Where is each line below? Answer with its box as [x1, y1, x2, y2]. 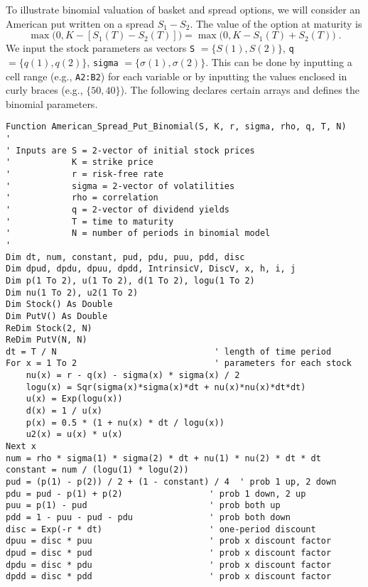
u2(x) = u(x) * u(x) [26, 429, 123, 440]
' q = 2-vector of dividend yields [6, 204, 229, 215]
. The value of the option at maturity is [190, 16, 362, 31]
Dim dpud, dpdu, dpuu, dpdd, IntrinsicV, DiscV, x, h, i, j [6, 264, 296, 274]
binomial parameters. [6, 96, 98, 111]
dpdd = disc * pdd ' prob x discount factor [6, 571, 332, 582]
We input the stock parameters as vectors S [6, 41, 195, 55]
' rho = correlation [6, 193, 158, 203]
